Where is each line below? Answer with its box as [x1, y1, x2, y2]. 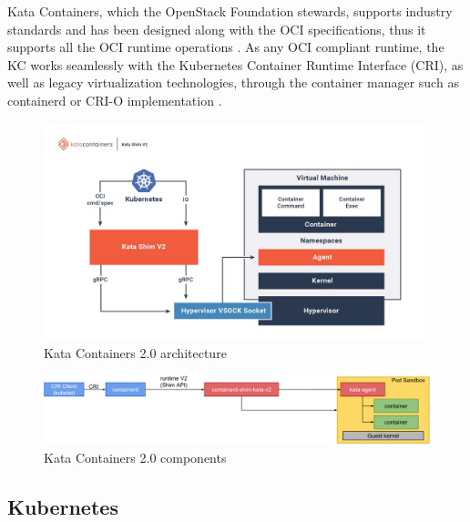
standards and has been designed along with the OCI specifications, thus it [7, 19, 426, 38]
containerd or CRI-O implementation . [7, 90, 222, 109]
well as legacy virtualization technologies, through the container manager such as [7, 73, 459, 92]
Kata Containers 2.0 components [44, 447, 227, 466]
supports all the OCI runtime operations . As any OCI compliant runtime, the [7, 37, 444, 56]
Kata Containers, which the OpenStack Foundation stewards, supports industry [7, 2, 453, 20]
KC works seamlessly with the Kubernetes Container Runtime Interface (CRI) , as [7, 55, 464, 74]
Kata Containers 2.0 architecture [44, 343, 227, 362]
